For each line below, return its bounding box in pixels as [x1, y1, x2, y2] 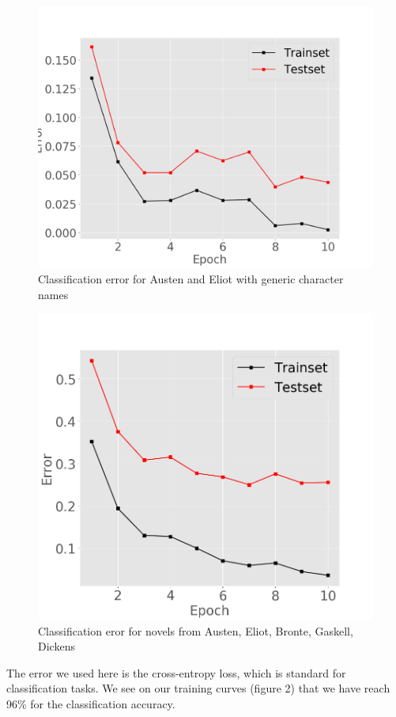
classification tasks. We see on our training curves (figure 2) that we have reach [6, 680, 390, 696]
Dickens [38, 638, 75, 654]
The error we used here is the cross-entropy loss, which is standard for [6, 664, 346, 681]
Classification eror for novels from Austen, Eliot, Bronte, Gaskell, [38, 622, 353, 639]
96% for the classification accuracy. [6, 695, 175, 711]
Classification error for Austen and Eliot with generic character [38, 271, 344, 287]
